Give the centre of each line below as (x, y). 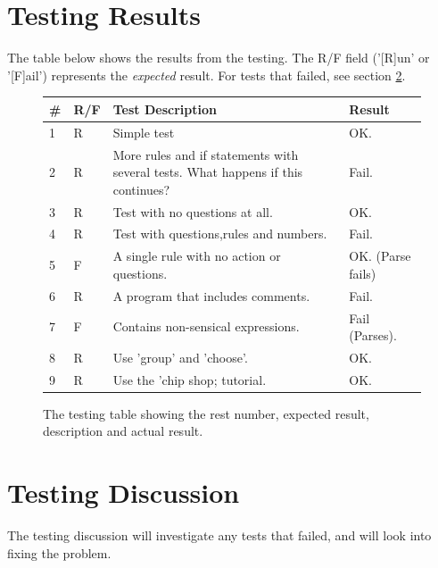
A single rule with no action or (197, 256)
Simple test (144, 132)
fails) (363, 273)
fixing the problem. (59, 552)
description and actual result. (123, 431)
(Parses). (373, 335)
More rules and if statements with (206, 154)
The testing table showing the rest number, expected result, (206, 413)
